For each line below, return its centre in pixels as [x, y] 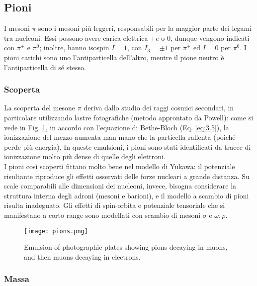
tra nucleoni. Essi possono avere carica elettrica [76, 38]
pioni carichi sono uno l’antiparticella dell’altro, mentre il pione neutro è [114, 57]
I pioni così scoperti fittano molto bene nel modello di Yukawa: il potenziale [120, 166]
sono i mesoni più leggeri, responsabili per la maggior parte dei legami [145, 28]
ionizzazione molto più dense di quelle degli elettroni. [85, 156]
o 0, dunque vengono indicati [205, 38]
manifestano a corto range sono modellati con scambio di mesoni [102, 215]
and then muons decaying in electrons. [82, 256]
